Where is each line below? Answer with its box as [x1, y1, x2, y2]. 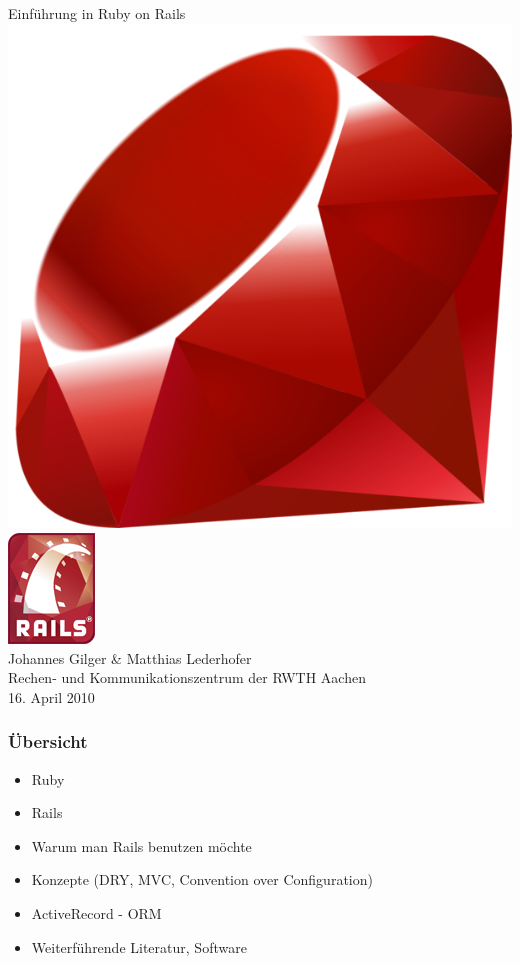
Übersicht [8, 729, 88, 754]
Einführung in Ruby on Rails [8, 3, 186, 23]
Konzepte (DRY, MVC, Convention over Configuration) [31, 869, 373, 890]
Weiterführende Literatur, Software [31, 936, 247, 957]
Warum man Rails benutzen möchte [31, 835, 252, 856]
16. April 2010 [8, 686, 95, 707]
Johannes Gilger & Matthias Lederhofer [8, 647, 252, 668]
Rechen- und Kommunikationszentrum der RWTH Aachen [8, 667, 366, 688]
